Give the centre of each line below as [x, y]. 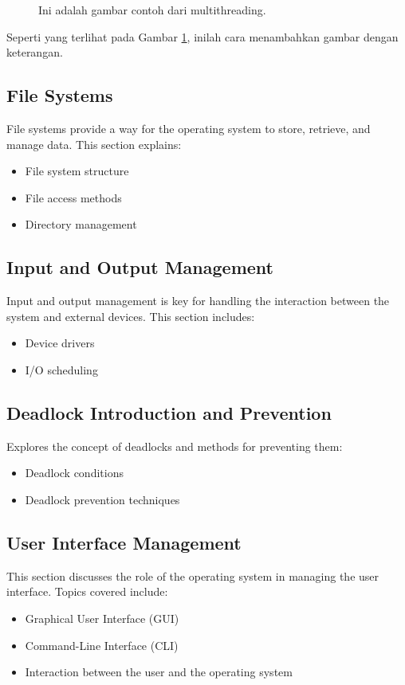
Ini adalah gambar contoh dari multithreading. [152, 10]
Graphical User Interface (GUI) [102, 618]
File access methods [73, 197]
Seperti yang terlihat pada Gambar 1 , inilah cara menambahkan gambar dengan [202, 36]
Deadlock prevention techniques [102, 499]
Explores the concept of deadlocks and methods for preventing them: [175, 446]
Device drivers [60, 343]
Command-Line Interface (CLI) [102, 645]
